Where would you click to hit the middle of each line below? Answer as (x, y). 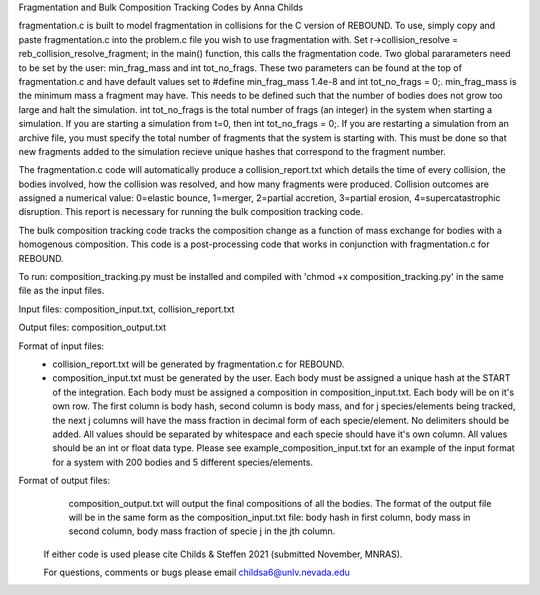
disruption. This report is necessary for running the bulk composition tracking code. (191, 212)
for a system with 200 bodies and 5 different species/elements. (183, 462)
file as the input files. (61, 291)
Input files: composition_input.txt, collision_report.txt (126, 309)
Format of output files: (64, 481)
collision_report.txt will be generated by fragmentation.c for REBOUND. (198, 364)
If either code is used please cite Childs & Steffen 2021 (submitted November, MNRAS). (223, 554)
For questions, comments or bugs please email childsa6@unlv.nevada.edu (196, 572)
